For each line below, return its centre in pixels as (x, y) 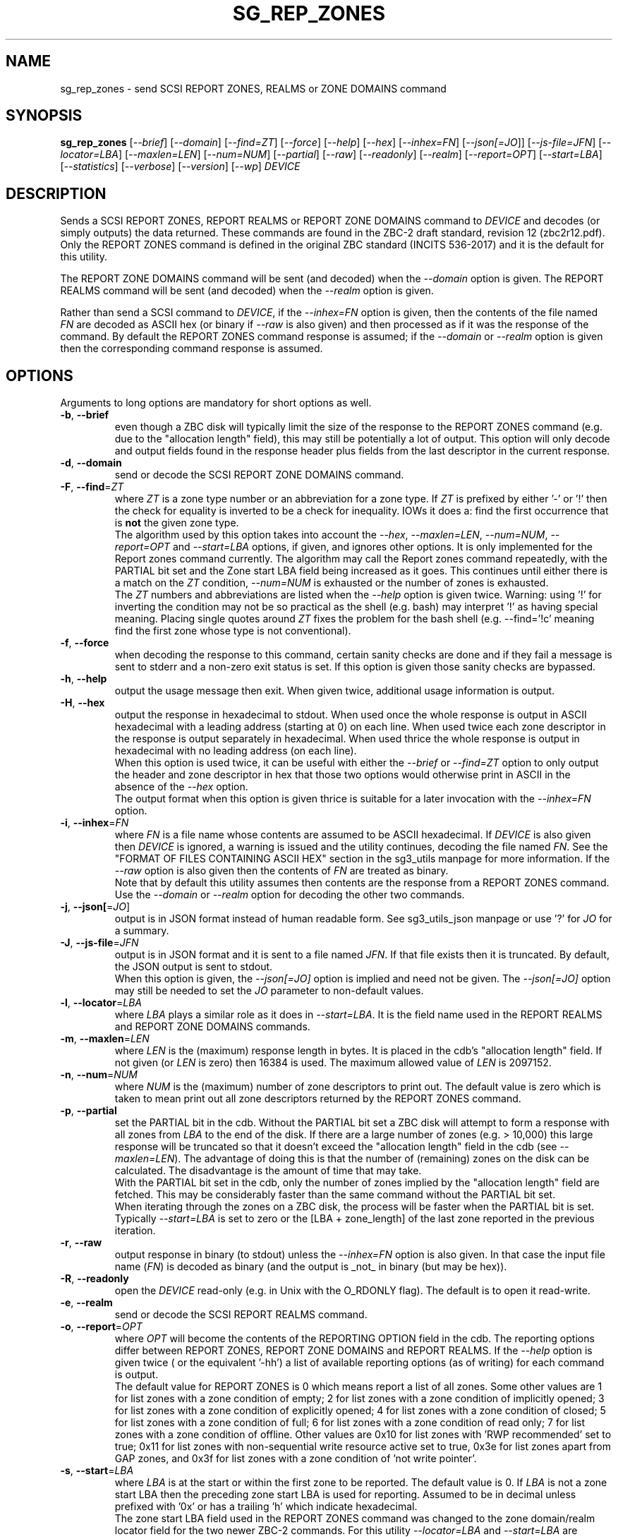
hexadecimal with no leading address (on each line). (236, 751)
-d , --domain (91, 463)
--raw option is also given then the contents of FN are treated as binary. (281, 871)
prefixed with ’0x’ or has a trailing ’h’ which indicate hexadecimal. (266, 1507)
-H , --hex (83, 703)
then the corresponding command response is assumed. (192, 349)
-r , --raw (81, 1243)
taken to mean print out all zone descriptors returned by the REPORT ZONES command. (318, 1099)
